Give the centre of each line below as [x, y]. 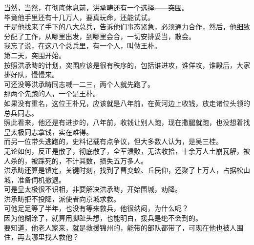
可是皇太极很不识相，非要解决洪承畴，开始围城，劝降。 [93, 189]
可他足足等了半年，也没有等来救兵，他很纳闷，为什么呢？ [96, 208]
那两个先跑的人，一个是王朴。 [52, 93]
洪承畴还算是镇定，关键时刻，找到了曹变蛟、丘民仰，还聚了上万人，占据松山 [127, 170]
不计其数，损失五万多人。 [106, 160]
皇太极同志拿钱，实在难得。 [48, 132]
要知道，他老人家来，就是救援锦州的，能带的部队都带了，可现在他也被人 [120, 227]
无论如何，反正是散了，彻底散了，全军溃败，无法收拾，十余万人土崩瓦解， [124, 151]
